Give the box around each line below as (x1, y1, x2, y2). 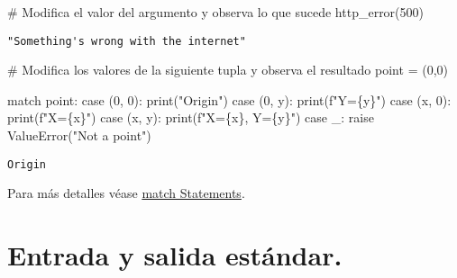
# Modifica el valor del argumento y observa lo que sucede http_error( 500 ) (7, 3, 425, 21)
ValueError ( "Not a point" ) (7, 126, 151, 145)
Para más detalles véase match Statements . (7, 184, 245, 202)
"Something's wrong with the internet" (7, 34, 246, 48)
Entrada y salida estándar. (7, 237, 343, 274)
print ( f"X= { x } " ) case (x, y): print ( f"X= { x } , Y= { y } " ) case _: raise (7, 108, 374, 127)
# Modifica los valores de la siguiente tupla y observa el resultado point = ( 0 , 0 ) (7, 60, 448, 79)
